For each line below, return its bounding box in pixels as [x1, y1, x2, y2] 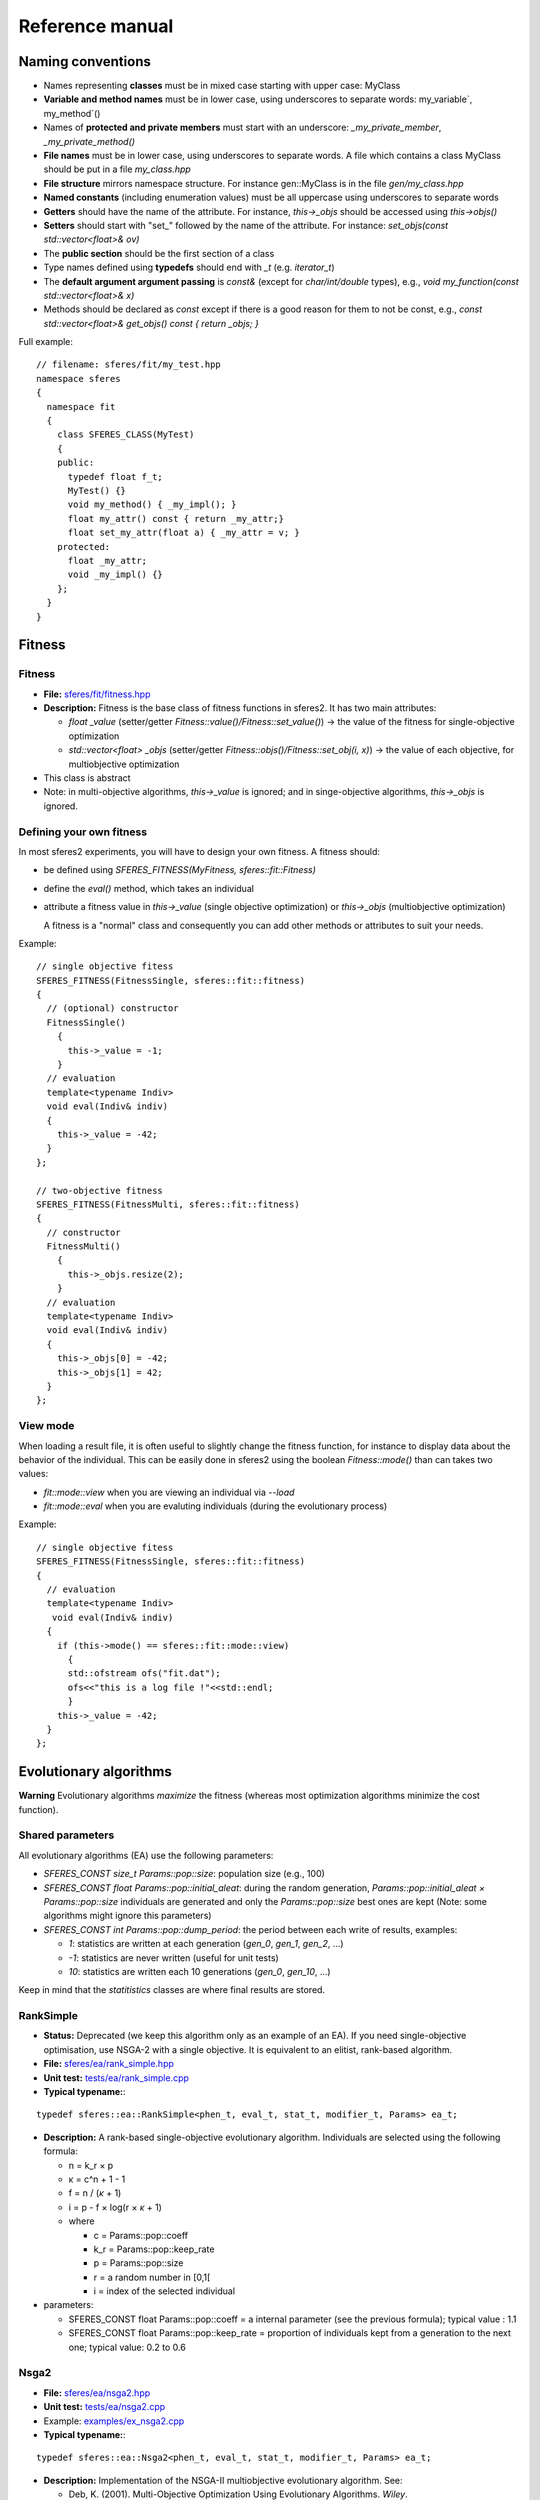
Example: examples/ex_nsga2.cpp [43, 2415, 185, 2427]
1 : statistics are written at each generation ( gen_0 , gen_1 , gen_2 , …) [68, 1938, 344, 1950]
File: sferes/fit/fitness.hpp [43, 688, 151, 700]
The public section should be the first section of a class [43, 247, 275, 259]
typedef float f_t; [67, 471, 164, 482]
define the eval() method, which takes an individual [43, 882, 255, 894]
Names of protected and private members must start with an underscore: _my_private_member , [43, 121, 442, 134]
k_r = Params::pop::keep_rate [93, 2243, 215, 2255]
